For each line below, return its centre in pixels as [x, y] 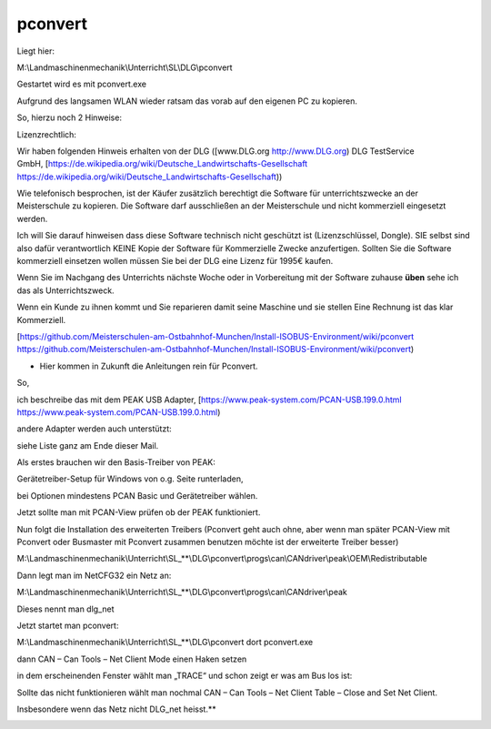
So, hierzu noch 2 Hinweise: [70, 117]
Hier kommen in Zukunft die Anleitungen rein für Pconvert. [149, 366]
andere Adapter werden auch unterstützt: [94, 429]
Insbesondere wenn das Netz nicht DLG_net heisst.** [117, 709]
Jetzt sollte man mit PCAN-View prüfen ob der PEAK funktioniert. [139, 512]
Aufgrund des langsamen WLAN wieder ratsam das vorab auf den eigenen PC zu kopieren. [187, 101]
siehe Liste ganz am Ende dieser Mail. [88, 445]
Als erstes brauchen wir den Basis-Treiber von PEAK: [116, 462]
